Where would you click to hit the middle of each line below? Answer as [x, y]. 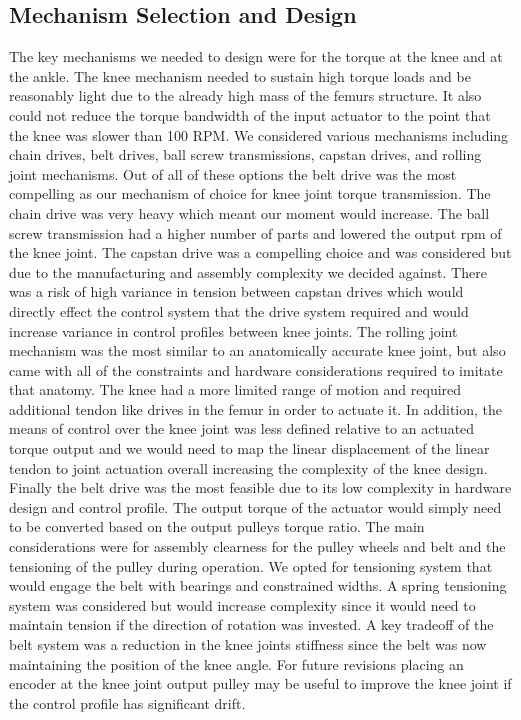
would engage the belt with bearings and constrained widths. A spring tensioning [258, 585]
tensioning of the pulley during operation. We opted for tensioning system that [251, 565]
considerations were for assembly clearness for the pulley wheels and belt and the [257, 546]
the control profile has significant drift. [127, 702]
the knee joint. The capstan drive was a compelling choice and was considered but [260, 252]
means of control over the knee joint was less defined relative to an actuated [242, 428]
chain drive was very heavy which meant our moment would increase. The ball [249, 212]
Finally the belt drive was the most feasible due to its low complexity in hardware [260, 487]
